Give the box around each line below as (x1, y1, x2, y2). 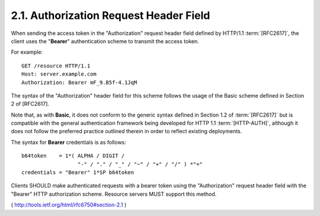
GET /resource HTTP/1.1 (21, 62, 91, 69)
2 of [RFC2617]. (11, 101, 50, 108)
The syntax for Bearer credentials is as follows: (11, 138, 127, 146)
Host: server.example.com (21, 71, 97, 78)
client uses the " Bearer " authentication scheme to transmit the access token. (11, 37, 199, 44)
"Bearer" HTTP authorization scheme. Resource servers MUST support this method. (11, 190, 217, 198)
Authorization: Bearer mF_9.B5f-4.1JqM (21, 79, 137, 86)
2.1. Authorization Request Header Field (11, 9, 210, 22)
